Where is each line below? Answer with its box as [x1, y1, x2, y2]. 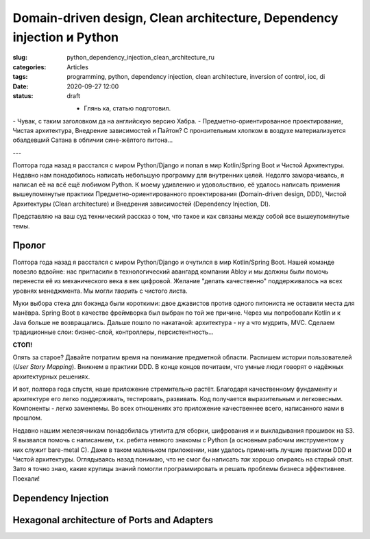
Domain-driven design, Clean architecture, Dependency [12, 10, 338, 25]
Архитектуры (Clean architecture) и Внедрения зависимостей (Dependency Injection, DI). [12, 200, 271, 208]
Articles [66, 62, 89, 71]
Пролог [12, 240, 46, 252]
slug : [12, 53, 27, 62]
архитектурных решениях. [12, 372, 90, 381]
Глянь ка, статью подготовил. [84, 104, 171, 112]
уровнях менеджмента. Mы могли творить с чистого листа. [12, 287, 188, 295]
